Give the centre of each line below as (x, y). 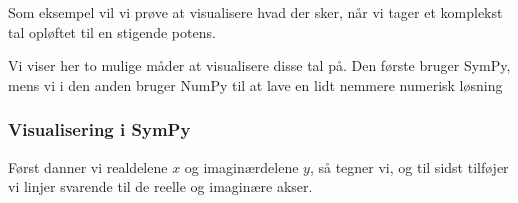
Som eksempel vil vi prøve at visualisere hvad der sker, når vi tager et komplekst (255, 12)
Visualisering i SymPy (99, 129)
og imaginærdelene (241, 166)
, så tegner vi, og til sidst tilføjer (409, 166)
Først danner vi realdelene (88, 166)
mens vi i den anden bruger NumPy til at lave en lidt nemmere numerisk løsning (255, 84)
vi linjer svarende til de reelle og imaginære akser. (160, 186)
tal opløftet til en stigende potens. (112, 31)
